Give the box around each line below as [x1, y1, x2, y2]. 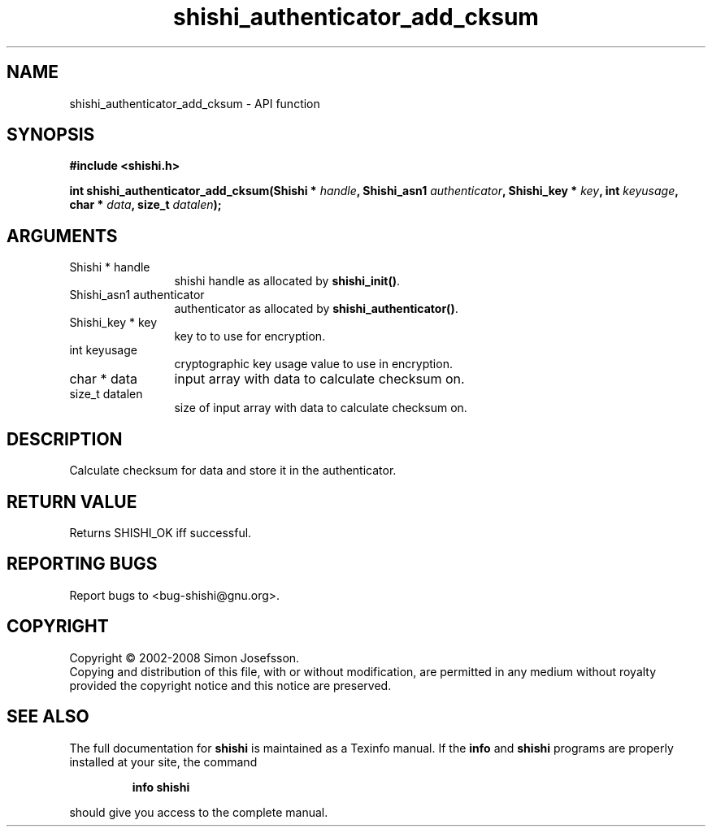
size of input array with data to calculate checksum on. [174, 401, 467, 415]
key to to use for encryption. [174, 329, 326, 344]
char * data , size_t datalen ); [69, 197, 222, 212]
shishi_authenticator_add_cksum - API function [69, 96, 320, 111]
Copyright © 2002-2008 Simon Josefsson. [69, 650, 300, 665]
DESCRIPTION [7, 428, 123, 449]
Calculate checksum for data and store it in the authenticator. [69, 463, 397, 478]
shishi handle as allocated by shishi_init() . [174, 274, 400, 289]
